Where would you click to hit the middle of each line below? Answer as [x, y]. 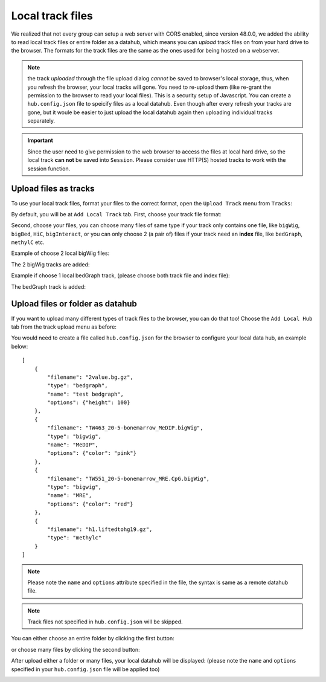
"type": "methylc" [75, 538]
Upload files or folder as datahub [74, 304]
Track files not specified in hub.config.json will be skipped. [105, 622]
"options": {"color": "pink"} [92, 453]
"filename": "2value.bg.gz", [91, 377]
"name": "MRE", [70, 496]
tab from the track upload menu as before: [64, 327]
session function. [49, 169]
